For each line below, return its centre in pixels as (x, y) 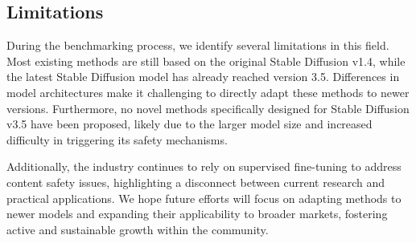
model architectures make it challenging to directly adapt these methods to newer (208, 92)
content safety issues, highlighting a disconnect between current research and (196, 182)
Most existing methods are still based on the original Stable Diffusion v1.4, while (206, 61)
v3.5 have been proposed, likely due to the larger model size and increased (189, 124)
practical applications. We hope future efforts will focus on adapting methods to (204, 198)
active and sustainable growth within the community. (138, 229)
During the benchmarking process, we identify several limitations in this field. (198, 45)
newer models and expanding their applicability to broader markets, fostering (197, 214)
